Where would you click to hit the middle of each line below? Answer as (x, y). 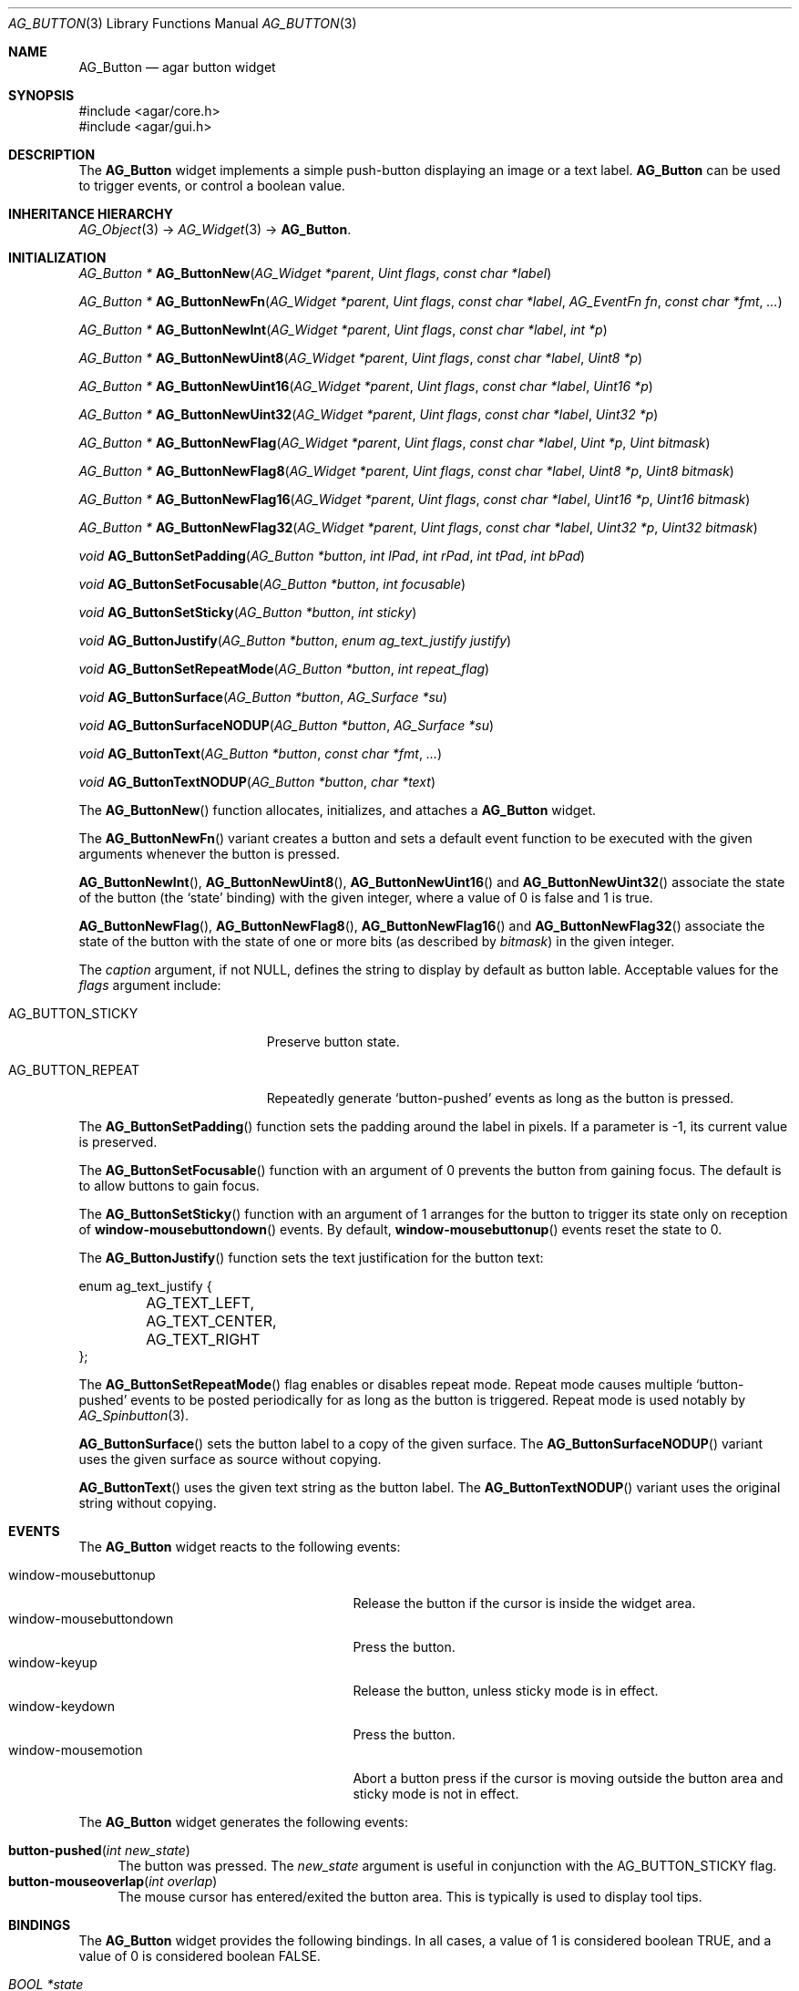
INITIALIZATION (57, 258)
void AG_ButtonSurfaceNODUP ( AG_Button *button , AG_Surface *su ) (287, 725)
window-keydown (62, 1706)
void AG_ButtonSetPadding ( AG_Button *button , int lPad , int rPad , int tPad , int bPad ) (332, 556)
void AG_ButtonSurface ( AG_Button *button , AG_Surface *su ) (263, 697)
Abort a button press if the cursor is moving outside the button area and (568, 1778)
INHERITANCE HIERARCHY (91, 214)
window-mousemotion (76, 1750)
